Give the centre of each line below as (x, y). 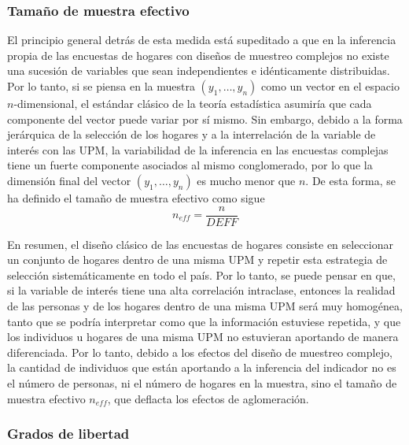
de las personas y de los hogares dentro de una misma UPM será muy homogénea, (205, 306)
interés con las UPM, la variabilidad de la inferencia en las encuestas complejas (198, 149)
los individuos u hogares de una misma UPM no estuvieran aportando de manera (203, 337)
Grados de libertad (68, 434)
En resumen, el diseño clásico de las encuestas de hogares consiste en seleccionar (200, 244)
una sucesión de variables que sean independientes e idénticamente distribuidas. (199, 70)
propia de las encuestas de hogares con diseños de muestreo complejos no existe (198, 55)
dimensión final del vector (69, 180)
